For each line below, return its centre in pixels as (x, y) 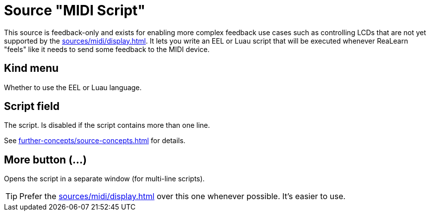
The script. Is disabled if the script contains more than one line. (107, 125)
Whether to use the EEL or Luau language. (73, 87)
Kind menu (31, 68)
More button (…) (46, 160)
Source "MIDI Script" (75, 10)
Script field (32, 107)
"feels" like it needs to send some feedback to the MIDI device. (107, 49)
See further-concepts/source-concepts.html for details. (95, 141)
